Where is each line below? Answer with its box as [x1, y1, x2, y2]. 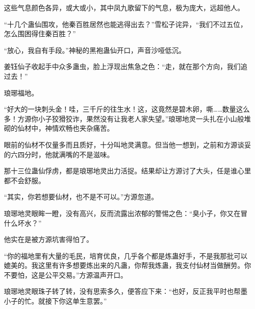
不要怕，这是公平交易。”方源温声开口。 [4, 269, 127, 280]
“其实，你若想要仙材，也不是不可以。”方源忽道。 [4, 191, 158, 202]
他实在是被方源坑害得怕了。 [4, 234, 93, 244]
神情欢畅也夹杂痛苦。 [45, 123, 114, 133]
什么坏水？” [4, 217, 42, 228]
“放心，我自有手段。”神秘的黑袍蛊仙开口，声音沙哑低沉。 [4, 45, 186, 55]
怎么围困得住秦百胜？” [4, 28, 76, 39]
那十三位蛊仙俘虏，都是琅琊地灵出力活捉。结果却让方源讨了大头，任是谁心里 [4, 166, 251, 176]
